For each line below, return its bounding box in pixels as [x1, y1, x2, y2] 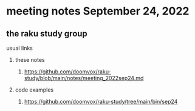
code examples [15, 86, 53, 93]
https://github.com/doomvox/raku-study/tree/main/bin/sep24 [24, 98, 178, 105]
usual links [6, 44, 33, 52]
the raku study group [6, 29, 88, 39]
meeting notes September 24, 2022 [6, 4, 190, 18]
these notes [15, 56, 45, 63]
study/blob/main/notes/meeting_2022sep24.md [24, 75, 144, 81]
